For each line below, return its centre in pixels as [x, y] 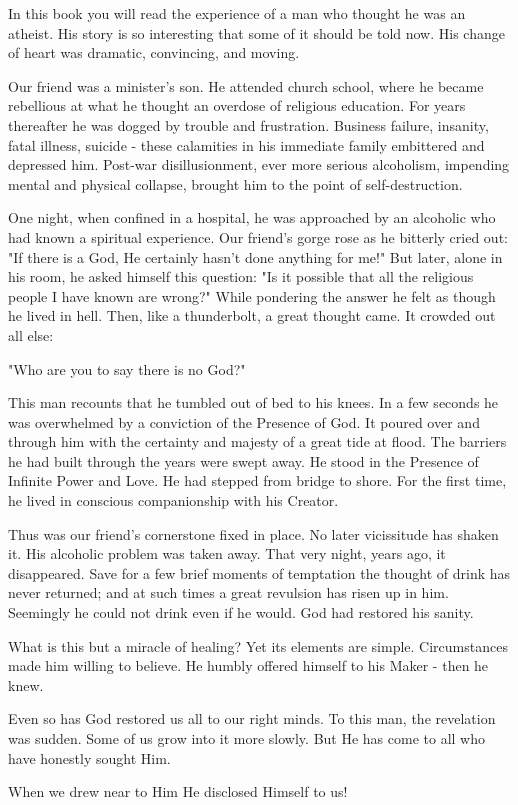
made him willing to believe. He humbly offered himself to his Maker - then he [248, 665]
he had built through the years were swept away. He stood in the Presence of [243, 460]
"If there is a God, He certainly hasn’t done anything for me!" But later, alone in [255, 256]
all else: [31, 334]
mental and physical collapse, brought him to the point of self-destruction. [235, 183]
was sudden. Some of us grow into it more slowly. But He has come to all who [246, 738]
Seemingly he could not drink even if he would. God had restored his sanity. [241, 612]
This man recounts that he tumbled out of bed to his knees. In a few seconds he [253, 402]
